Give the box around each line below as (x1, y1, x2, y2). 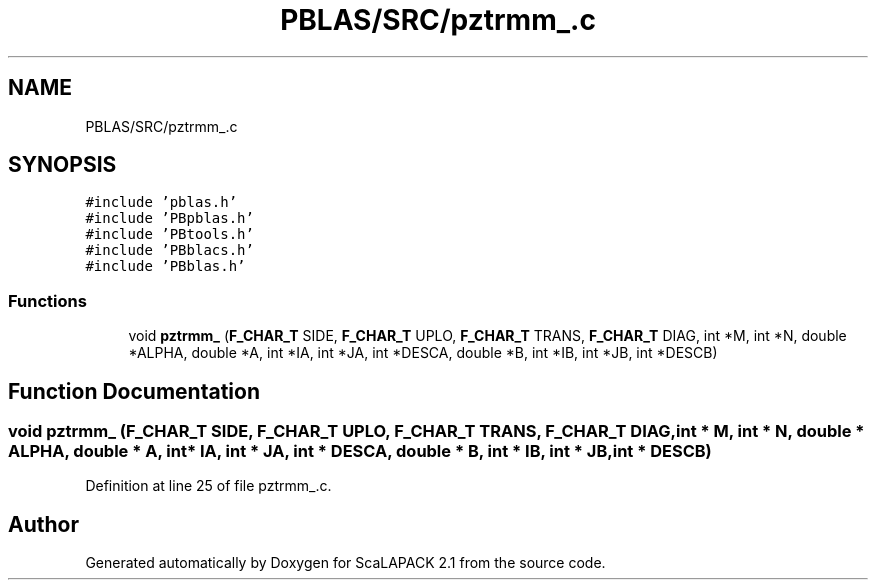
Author (8, 511, 79, 537)
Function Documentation (8, 378, 260, 404)
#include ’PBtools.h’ (85, 226, 254, 243)
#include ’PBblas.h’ (85, 258, 246, 275)
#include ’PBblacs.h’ (85, 242, 254, 259)
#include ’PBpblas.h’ (85, 210, 254, 227)
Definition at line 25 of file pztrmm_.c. (85, 477, 332, 495)
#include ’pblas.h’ (85, 194, 238, 211)
